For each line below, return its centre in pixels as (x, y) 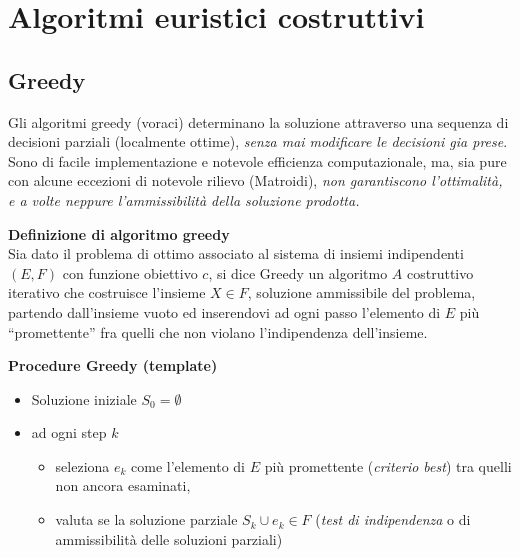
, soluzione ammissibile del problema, (361, 292)
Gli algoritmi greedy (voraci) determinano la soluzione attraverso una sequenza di (258, 121)
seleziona (82, 465)
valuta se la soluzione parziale (146, 519)
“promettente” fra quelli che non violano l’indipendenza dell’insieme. (218, 331)
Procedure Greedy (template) (113, 365)
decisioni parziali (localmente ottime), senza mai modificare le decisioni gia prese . (258, 141)
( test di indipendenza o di (393, 519)
